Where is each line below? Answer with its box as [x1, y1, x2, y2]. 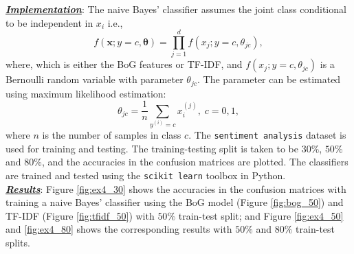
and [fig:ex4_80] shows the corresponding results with [5, 222, 232, 236]
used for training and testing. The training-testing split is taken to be [5, 141, 298, 155]
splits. [5, 235, 30, 250]
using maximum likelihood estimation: [5, 86, 166, 100]
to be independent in [5, 15, 93, 30]
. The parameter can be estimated [197, 72, 341, 86]
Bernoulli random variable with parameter [5, 72, 184, 86]
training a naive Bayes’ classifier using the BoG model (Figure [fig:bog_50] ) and [5, 195, 344, 209]
